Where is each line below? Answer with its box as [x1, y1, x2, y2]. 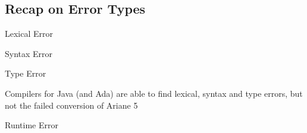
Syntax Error [5, 47, 53, 59]
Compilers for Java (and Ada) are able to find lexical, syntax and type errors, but [5, 87, 303, 99]
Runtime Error [5, 119, 58, 131]
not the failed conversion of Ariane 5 [5, 99, 138, 111]
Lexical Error [5, 27, 54, 40]
